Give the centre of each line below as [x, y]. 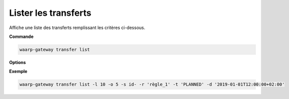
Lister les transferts [50, 13]
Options [18, 62]
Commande [21, 36]
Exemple [18, 71]
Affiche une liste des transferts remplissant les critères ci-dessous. [77, 28]
